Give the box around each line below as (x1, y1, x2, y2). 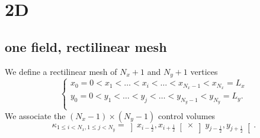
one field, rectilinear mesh (5, 37, 167, 55)
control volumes (158, 109, 216, 121)
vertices (190, 65, 218, 77)
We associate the (5, 109, 66, 121)
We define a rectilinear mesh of (5, 65, 117, 77)
